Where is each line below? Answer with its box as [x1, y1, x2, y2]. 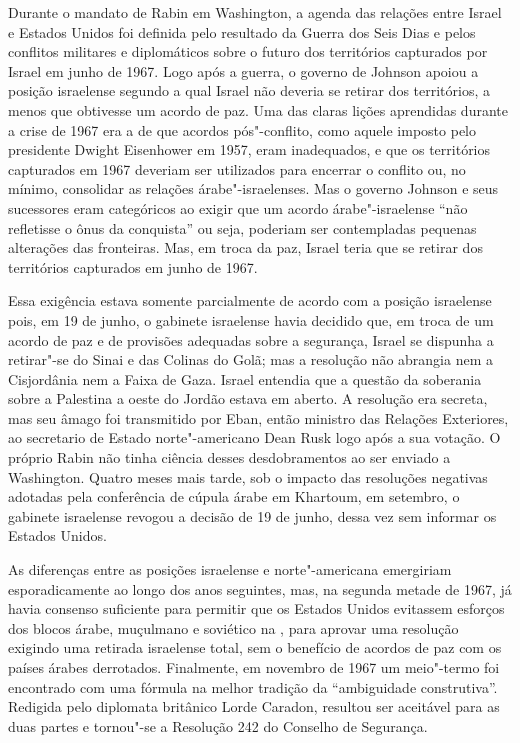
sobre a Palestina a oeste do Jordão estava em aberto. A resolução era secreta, [8, 388, 488, 409]
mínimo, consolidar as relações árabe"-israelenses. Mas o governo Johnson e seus [8, 178, 499, 199]
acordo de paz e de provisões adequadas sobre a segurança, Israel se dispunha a [8, 329, 494, 350]
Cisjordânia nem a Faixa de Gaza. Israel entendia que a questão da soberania [8, 368, 482, 389]
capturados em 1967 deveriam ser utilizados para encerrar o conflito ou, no [8, 158, 466, 179]
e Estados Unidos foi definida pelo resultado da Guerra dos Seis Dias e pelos [8, 21, 476, 42]
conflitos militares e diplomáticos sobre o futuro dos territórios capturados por [8, 41, 488, 62]
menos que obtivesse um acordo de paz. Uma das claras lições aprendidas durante [8, 99, 508, 120]
